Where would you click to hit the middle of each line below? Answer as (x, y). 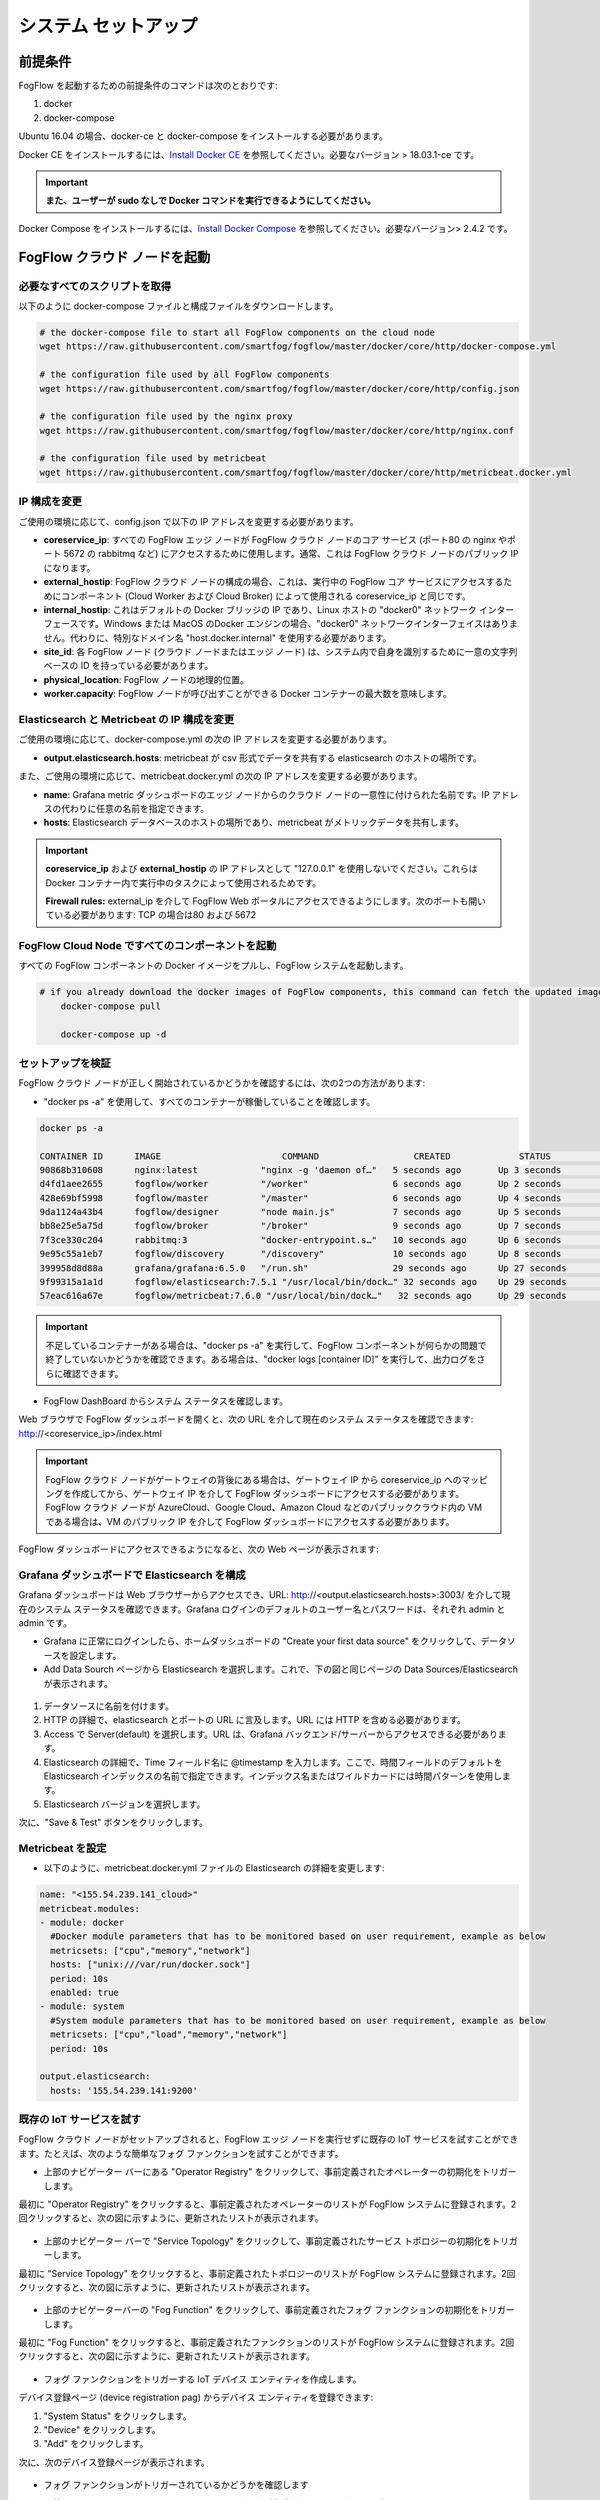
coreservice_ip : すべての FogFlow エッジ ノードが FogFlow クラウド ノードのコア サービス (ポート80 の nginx (270, 539)
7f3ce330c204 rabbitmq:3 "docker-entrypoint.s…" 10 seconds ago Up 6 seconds (300, 1239)
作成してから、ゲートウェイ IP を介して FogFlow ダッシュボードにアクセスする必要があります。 (268, 1493)
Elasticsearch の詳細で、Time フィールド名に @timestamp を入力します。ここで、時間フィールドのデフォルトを (273, 1762)
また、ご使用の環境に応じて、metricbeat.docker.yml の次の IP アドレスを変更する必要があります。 (221, 776)
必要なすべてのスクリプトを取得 (95, 286)
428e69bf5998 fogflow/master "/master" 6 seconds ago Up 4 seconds (300, 1198)
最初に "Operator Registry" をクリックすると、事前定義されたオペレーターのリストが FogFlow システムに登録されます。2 (267, 2204)
